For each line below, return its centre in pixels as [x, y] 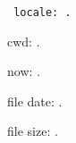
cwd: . [24, 41]
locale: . [42, 13]
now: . [24, 71]
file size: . [33, 131]
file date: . [35, 101]
